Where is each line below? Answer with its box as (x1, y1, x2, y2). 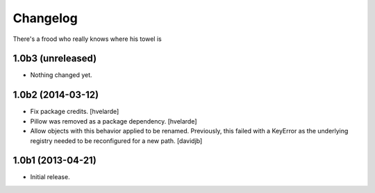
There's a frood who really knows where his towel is (12, 35, 162, 43)
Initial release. (30, 173, 70, 181)
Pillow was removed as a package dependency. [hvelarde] (30, 117, 197, 125)
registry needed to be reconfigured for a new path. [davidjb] (30, 136, 203, 145)
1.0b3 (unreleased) (12, 53, 97, 65)
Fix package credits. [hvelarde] (30, 108, 119, 116)
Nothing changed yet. (30, 71, 93, 79)
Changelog (12, 10, 78, 26)
